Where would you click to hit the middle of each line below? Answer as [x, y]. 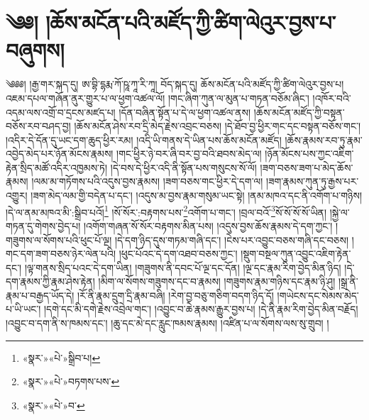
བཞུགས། [35, 50]
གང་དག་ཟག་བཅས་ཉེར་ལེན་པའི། [61, 254]
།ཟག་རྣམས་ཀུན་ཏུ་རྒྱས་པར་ [312, 181]
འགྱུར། [17, 195]
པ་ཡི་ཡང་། [23, 309]
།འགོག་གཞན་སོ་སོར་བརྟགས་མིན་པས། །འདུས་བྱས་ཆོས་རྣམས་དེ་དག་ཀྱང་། [208, 225]
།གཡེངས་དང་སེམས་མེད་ [318, 295]
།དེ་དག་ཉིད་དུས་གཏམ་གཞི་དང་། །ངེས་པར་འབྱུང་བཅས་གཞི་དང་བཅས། [232, 239]
